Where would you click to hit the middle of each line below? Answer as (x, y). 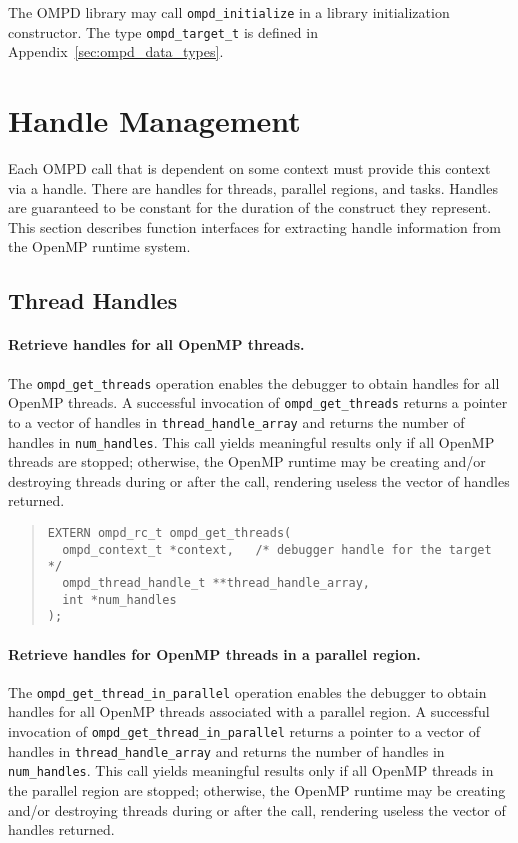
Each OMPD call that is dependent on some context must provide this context (249, 168)
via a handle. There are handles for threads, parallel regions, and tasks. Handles (253, 187)
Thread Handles (93, 300)
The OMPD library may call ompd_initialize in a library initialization (229, 12)
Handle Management (154, 120)
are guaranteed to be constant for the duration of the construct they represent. (250, 207)
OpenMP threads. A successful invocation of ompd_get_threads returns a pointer (258, 402)
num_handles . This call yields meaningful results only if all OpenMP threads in (251, 770)
